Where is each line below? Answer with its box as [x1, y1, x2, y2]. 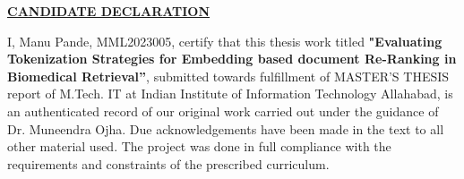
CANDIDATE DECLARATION [7, 2, 211, 20]
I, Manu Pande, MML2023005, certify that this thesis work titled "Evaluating [7, 31, 443, 50]
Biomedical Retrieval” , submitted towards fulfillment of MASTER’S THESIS [7, 66, 450, 85]
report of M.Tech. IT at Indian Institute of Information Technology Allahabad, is [7, 84, 453, 103]
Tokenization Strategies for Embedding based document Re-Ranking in [7, 49, 457, 68]
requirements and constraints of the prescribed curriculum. [7, 154, 330, 173]
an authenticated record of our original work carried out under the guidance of [7, 101, 439, 120]
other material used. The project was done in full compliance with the [7, 137, 391, 156]
